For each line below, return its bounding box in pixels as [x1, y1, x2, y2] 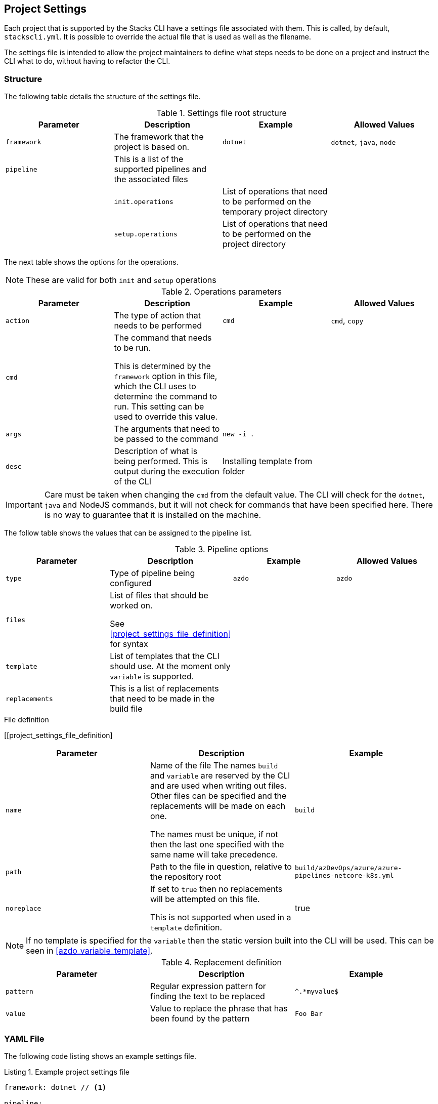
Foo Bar [294, 1009, 323, 1017]
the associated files [114, 174, 188, 185]
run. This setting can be [114, 401, 204, 412]
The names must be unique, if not [150, 829, 278, 840]
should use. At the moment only [110, 661, 231, 672]
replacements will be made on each [150, 801, 286, 811]
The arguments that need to [114, 424, 220, 434]
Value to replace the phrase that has [150, 1003, 288, 1014]
